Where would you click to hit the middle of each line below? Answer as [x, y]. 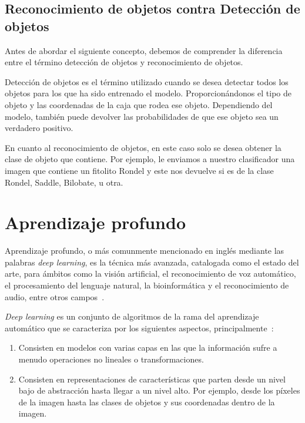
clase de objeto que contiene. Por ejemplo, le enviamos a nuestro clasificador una [150, 159]
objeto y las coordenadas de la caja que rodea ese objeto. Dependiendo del [139, 104]
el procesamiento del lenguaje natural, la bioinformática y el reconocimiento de [147, 285]
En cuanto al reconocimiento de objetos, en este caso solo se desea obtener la [143, 147]
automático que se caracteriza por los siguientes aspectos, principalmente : [139, 328]
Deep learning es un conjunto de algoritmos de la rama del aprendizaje [132, 316]
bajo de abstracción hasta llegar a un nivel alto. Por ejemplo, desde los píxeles [159, 390]
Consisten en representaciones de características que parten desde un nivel [152, 379]
